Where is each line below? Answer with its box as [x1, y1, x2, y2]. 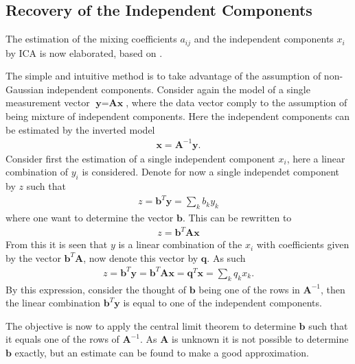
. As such [207, 250, 246, 265]
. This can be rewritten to [182, 210, 292, 225]
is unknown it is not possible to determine [172, 332, 349, 346]
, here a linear [286, 151, 345, 165]
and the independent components [194, 32, 334, 46]
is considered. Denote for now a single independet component [82, 165, 340, 179]
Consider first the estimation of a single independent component [5, 151, 275, 165]
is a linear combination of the [118, 237, 242, 252]
